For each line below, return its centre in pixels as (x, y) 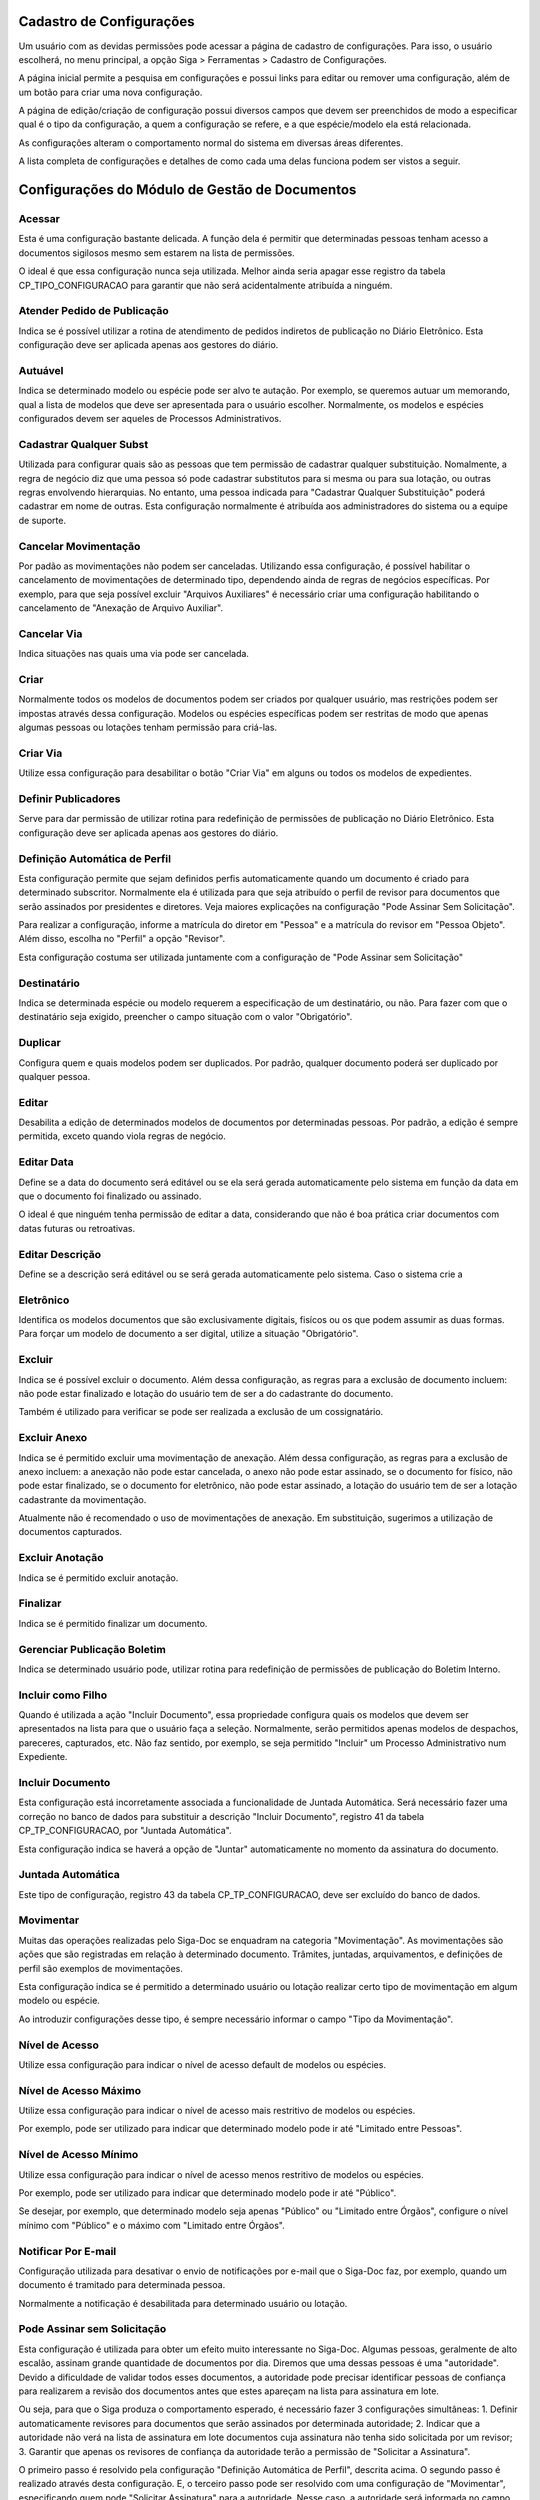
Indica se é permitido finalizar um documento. (113, 1623)
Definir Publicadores (69, 799)
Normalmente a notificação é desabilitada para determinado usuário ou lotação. (183, 2303)
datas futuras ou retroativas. (76, 1228)
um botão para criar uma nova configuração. (110, 92)
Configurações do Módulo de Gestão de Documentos (187, 190)
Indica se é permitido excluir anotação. (98, 1577)
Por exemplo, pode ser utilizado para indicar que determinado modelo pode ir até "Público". (207, 2192)
